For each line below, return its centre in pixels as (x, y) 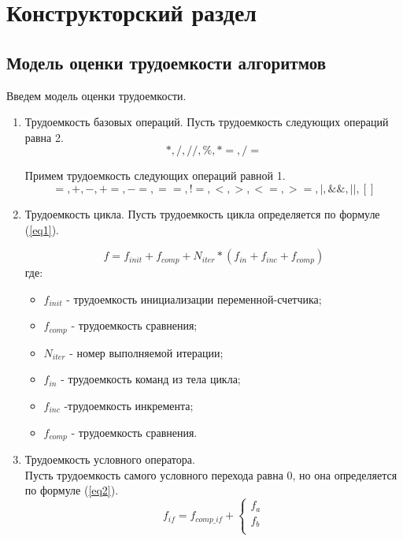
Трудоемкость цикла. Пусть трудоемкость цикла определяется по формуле (202, 213)
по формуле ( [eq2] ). (72, 490)
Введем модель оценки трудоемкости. (96, 95)
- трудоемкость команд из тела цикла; (151, 379)
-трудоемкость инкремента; (129, 405)
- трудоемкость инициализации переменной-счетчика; (194, 298)
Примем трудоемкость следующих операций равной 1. (155, 175)
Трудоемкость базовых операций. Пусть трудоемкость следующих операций (207, 122)
